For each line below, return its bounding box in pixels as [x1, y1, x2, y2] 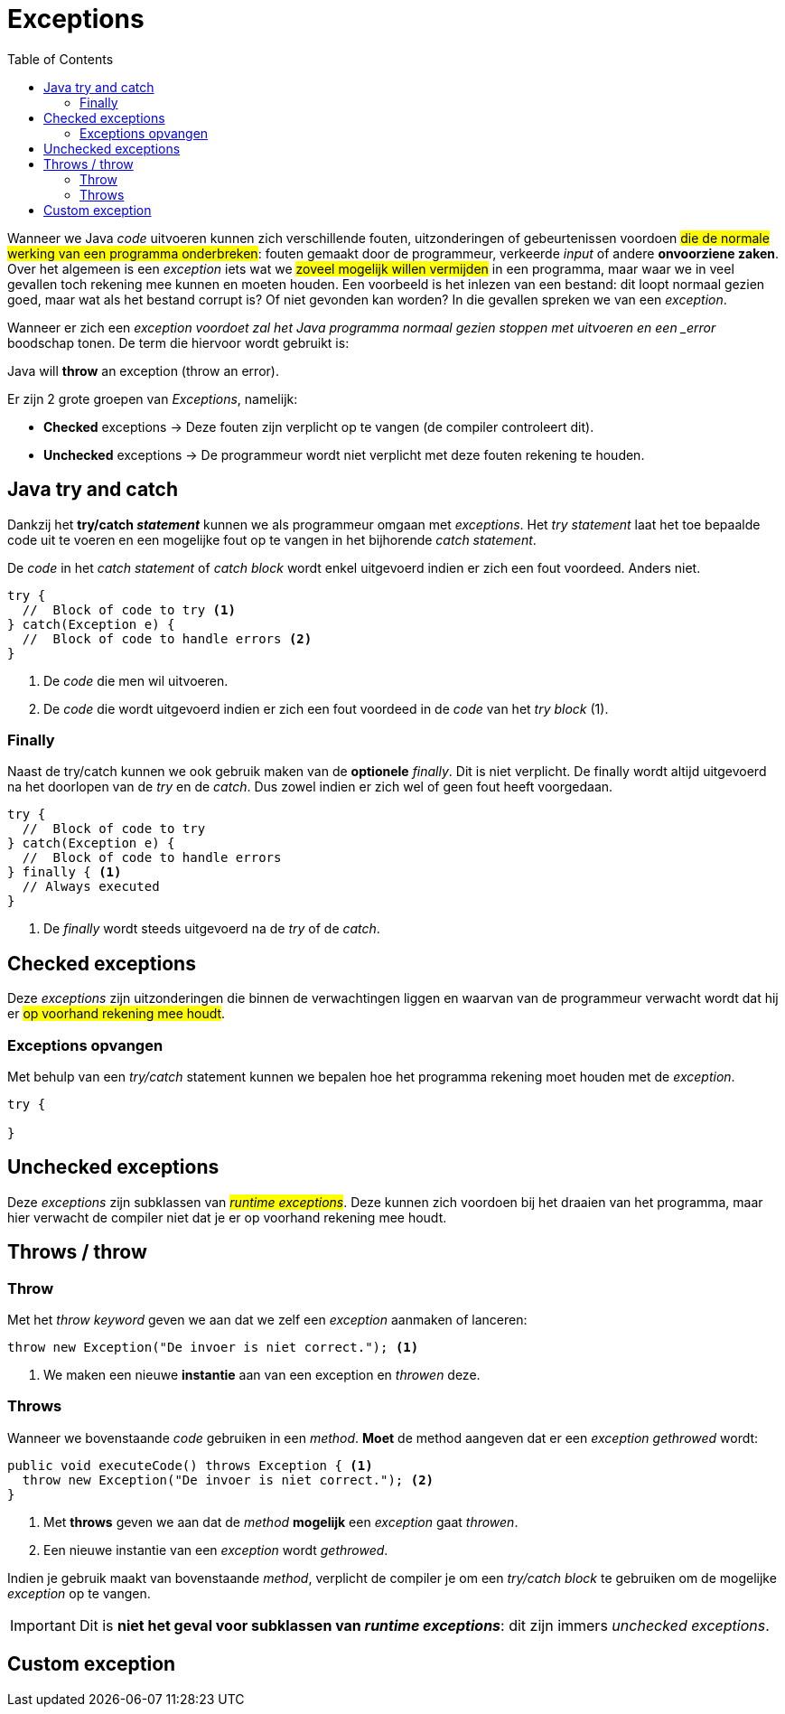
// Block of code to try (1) [22, 602, 236, 617]
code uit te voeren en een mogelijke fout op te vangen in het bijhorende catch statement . [7, 531, 537, 548]
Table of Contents [7, 51, 114, 67]
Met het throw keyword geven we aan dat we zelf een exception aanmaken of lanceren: [7, 1312, 528, 1327]
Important [10, 1616, 76, 1634]
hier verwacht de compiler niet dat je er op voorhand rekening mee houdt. [7, 1209, 447, 1225]
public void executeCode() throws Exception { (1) [7, 1457, 373, 1473]
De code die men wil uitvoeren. [43, 672, 229, 688]
